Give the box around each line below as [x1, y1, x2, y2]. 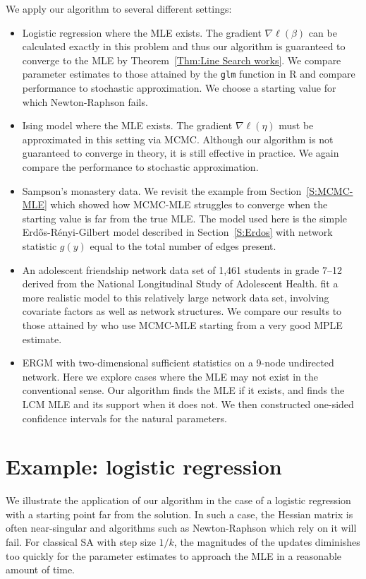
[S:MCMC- [306, 183, 353, 198]
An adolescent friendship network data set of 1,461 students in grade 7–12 [22, 262, 342, 277]
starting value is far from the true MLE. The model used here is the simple [22, 210, 348, 225]
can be [308, 25, 337, 40]
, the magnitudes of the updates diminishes [173, 535, 360, 549]
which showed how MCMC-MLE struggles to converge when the [50, 197, 328, 212]
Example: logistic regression [6, 452, 282, 481]
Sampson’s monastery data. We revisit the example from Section [22, 183, 302, 198]
